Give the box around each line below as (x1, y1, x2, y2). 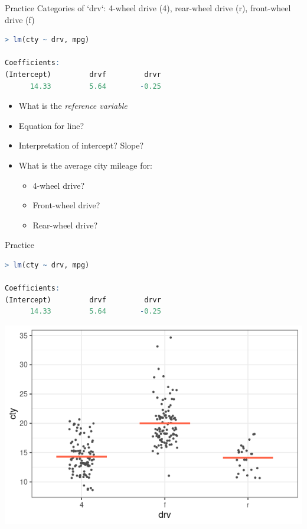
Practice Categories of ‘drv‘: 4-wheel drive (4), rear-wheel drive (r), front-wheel (5, 2, 291, 14)
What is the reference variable (18, 99, 128, 112)
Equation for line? (18, 119, 84, 131)
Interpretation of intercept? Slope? (18, 139, 144, 151)
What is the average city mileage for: (18, 159, 152, 171)
